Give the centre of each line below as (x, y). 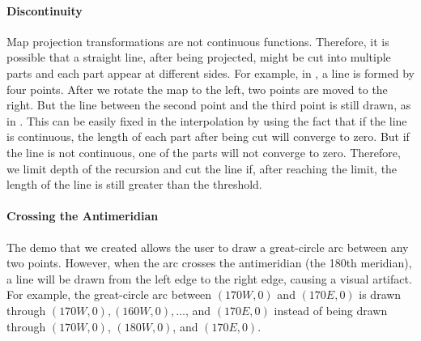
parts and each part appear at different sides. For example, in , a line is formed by (210, 72)
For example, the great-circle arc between (109, 294)
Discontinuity (45, 10)
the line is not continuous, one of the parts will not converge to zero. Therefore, (204, 152)
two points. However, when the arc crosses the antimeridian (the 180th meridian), (209, 263)
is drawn (380, 294)
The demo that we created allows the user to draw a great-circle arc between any (208, 247)
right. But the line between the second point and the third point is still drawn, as (209, 105)
